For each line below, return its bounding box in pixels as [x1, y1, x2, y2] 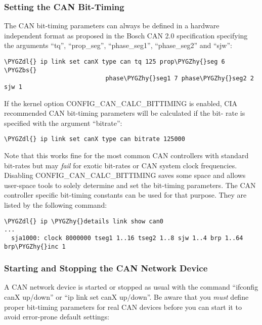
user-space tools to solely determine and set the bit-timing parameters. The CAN [4, 179, 256, 190]
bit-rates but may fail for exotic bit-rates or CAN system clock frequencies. [4, 160, 237, 170]
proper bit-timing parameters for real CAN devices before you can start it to [4, 301, 242, 312]
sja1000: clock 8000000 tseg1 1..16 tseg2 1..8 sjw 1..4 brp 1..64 [11, 234, 243, 242]
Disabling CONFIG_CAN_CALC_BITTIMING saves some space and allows [4, 170, 246, 180]
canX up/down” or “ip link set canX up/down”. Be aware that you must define [4, 292, 249, 302]
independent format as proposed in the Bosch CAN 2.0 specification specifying [4, 30, 248, 40]
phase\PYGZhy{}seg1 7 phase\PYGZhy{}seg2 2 [105, 75, 254, 82]
